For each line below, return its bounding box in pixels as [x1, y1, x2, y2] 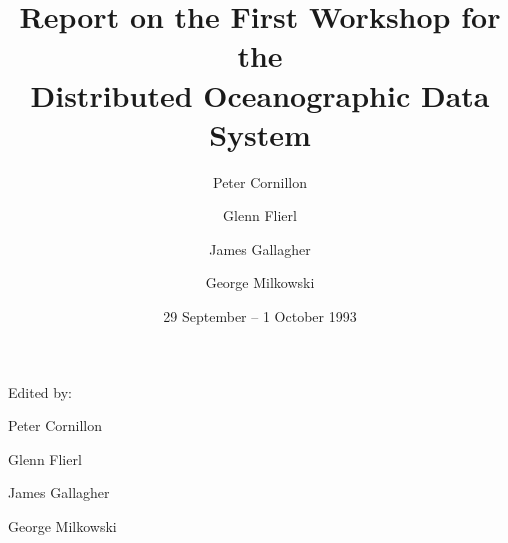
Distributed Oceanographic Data [30, 74, 490, 115]
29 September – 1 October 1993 [163, 306, 357, 327]
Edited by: [8, 381, 72, 402]
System [209, 113, 311, 154]
